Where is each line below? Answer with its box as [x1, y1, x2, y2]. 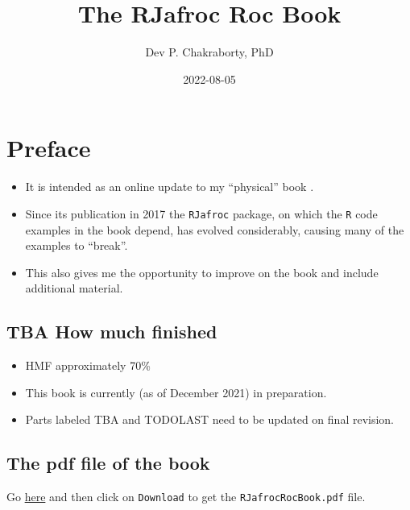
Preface [6, 131, 91, 164]
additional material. [25, 280, 123, 296]
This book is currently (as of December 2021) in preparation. [25, 384, 327, 400]
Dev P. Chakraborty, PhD [145, 44, 274, 60]
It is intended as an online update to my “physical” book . [25, 178, 314, 195]
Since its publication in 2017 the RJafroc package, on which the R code [25, 205, 378, 222]
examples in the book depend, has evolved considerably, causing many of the [25, 221, 404, 238]
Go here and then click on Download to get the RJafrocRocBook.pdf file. [6, 488, 366, 505]
